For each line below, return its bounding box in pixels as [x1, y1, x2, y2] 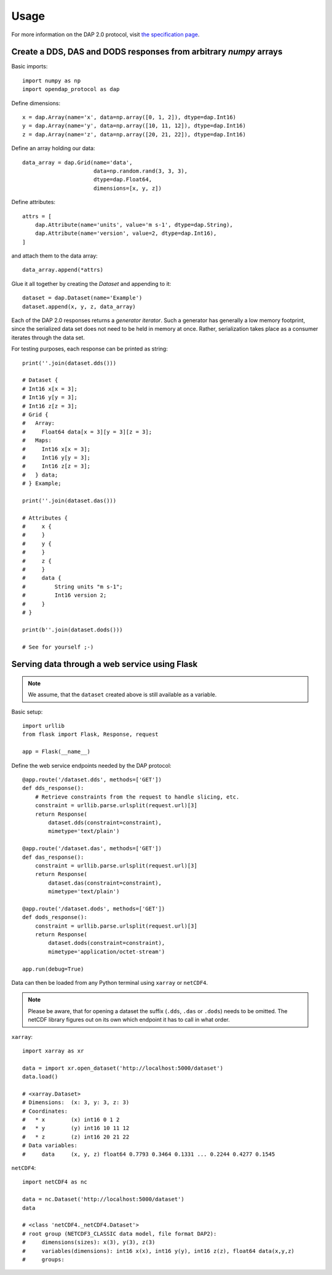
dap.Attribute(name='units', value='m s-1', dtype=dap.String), [34, 221, 233, 228]
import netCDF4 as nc [22, 1178, 87, 1186]
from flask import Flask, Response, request [22, 731, 159, 738]
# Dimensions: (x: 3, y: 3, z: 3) [22, 1099, 130, 1106]
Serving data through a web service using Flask [11, 659, 198, 669]
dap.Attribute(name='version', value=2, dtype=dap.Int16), [34, 230, 217, 237]
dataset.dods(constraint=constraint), [48, 939, 165, 947]
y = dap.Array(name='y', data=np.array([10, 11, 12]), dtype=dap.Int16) [22, 122, 246, 129]
